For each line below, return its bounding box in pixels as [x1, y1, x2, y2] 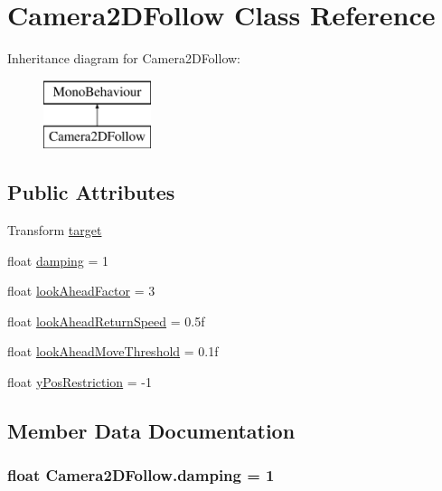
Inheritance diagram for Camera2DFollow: [7, 49, 241, 68]
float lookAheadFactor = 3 [7, 281, 155, 300]
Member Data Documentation [7, 417, 296, 445]
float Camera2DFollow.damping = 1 [7, 464, 275, 486]
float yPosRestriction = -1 [7, 373, 153, 392]
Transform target [7, 221, 102, 240]
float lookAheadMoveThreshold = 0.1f [7, 342, 219, 361]
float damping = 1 [7, 250, 109, 269]
